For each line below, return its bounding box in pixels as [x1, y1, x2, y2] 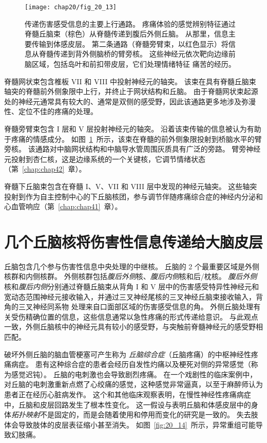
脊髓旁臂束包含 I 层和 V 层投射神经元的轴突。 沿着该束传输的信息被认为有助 [4, 123, 261, 134]
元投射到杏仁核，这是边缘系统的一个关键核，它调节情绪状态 [4, 153, 205, 164]
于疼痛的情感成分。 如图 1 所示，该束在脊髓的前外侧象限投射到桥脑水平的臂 [4, 133, 262, 144]
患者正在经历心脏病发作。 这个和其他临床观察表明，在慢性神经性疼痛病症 [4, 389, 251, 399]
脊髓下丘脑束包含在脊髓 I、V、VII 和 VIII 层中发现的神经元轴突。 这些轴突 [4, 180, 257, 191]
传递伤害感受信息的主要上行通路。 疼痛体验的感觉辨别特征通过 [25, 18, 236, 29]
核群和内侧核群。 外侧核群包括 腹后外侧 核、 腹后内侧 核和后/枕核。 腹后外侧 [4, 271, 257, 282]
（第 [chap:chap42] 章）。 [4, 163, 86, 174]
